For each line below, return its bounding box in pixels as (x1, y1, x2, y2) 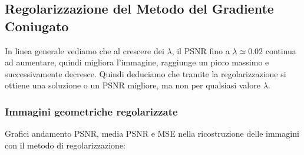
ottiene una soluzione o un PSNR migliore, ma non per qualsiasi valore (5, 79, 260, 91)
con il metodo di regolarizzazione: (5, 138, 126, 151)
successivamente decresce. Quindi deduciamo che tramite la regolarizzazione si (5, 67, 286, 80)
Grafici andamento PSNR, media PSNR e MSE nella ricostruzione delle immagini (5, 127, 299, 140)
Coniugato (5, 17, 69, 35)
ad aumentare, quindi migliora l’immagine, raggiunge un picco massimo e (5, 56, 269, 68)
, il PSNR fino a (171, 44, 230, 57)
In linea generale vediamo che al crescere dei (5, 44, 164, 57)
